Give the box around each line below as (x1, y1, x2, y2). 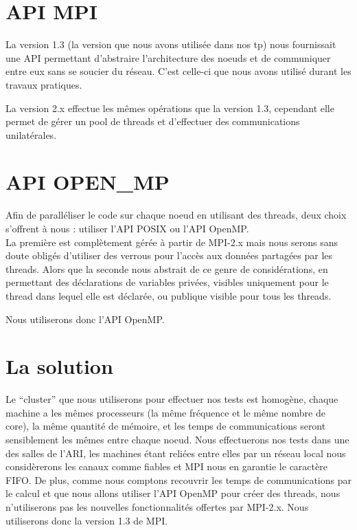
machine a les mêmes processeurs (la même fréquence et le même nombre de (5, 405, 325, 419)
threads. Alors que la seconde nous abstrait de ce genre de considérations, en (5, 261, 328, 276)
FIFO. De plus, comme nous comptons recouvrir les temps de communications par (5, 472, 352, 487)
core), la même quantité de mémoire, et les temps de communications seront (5, 419, 326, 433)
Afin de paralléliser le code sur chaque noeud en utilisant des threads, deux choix (5, 208, 347, 222)
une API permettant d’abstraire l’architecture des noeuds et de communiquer (5, 50, 331, 65)
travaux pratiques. (5, 77, 82, 91)
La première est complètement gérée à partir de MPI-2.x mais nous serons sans (5, 234, 338, 249)
